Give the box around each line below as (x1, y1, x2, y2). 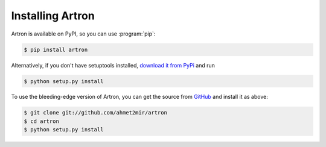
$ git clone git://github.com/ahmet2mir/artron (24, 109, 167, 116)
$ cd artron (24, 117, 60, 125)
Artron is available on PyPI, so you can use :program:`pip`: (11, 30, 156, 37)
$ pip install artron (24, 46, 88, 53)
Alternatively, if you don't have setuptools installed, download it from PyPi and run (11, 61, 216, 69)
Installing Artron (11, 9, 95, 22)
